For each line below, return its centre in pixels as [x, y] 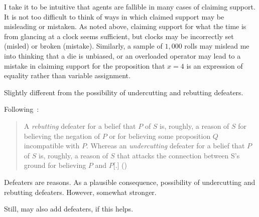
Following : [22, 109]
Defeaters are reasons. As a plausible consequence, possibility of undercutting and [130, 182]
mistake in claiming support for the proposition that [85, 65]
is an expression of [215, 65]
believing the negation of [62, 136]
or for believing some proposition [160, 136]
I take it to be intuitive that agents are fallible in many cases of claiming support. [130, 7]
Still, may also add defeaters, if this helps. [69, 209]
